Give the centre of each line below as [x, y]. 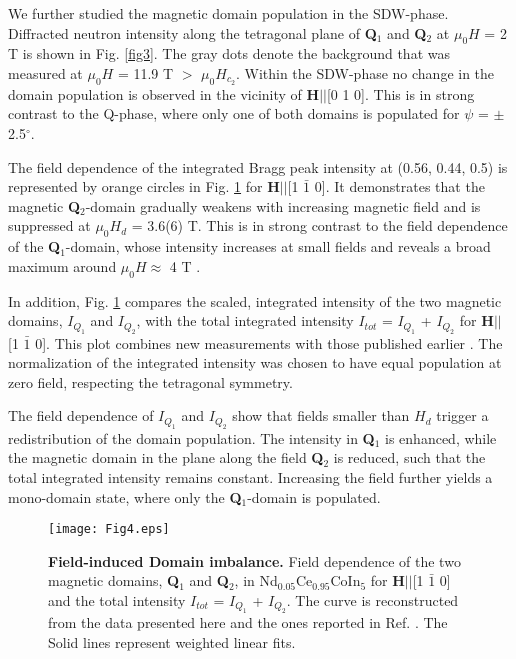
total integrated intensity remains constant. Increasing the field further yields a [250, 476]
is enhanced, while [441, 437]
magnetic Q [44, 205]
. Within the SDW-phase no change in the [365, 72]
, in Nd [256, 580]
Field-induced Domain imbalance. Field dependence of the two [254, 560]
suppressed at [49, 225]
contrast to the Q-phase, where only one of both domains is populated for [234, 113]
